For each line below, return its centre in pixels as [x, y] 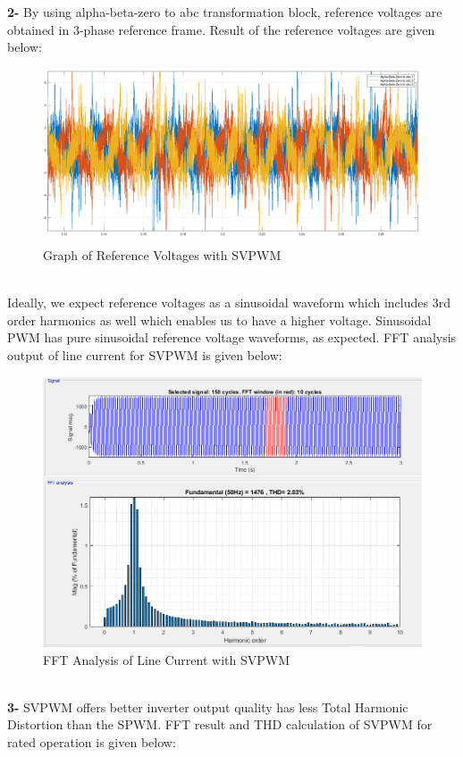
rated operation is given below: [92, 741]
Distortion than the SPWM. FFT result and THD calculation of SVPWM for [220, 724]
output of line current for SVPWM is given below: [145, 354]
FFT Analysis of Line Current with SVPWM [166, 659]
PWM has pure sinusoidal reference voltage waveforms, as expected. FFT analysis [232, 337]
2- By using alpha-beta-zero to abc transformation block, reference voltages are [225, 12]
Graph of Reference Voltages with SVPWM [162, 254]
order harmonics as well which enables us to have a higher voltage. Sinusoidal [219, 320]
